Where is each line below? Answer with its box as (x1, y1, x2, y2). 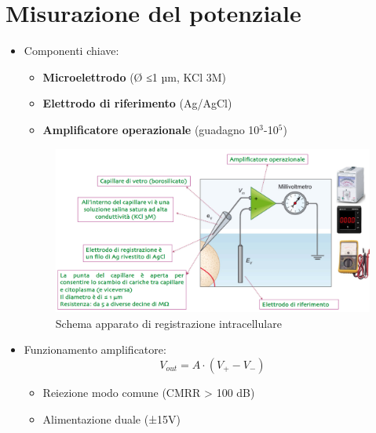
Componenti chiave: (24, 42, 119, 59)
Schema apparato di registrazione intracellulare (55, 315, 282, 331)
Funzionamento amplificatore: (24, 341, 166, 358)
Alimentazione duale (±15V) (42, 410, 181, 427)
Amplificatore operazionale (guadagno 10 (42, 121, 260, 137)
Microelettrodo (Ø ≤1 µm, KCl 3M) (42, 68, 226, 85)
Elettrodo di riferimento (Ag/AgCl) (42, 95, 232, 111)
